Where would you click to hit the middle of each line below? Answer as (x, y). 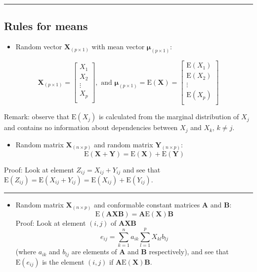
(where (26, 252)
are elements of (94, 252)
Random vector (39, 47)
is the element (63, 261)
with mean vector (118, 47)
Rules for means (46, 26)
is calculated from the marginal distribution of (169, 117)
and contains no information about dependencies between (91, 127)
